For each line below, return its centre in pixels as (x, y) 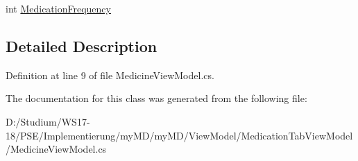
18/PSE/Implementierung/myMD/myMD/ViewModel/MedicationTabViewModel (179, 135)
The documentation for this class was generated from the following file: (156, 98)
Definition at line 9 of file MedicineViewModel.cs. (110, 75)
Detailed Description (82, 45)
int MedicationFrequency (58, 8)
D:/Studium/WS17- (48, 121)
